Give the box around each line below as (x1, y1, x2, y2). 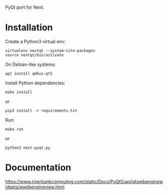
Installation (5, 22, 53, 33)
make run (5, 127, 24, 132)
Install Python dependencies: (5, 80, 65, 86)
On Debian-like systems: (5, 61, 56, 67)
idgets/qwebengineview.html (5, 183, 65, 190)
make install (5, 89, 33, 94)
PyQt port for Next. (5, 5, 45, 10)
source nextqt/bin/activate (5, 52, 64, 57)
